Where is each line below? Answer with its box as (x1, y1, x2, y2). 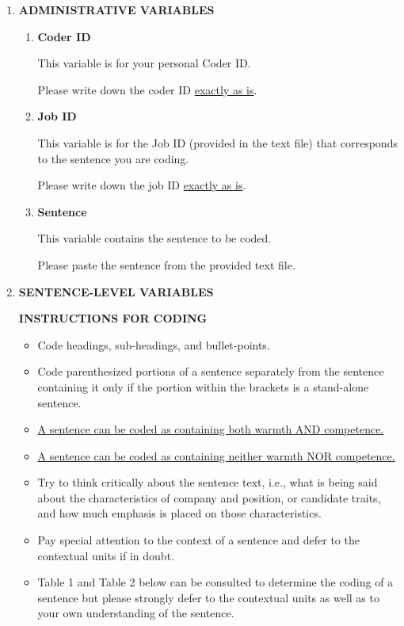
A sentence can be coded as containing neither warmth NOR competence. (37, 447, 395, 464)
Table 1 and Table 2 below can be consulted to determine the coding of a (37, 574, 394, 590)
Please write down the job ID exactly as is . (37, 177, 246, 193)
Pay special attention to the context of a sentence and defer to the (37, 532, 360, 548)
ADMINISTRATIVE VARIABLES (18, 2, 215, 17)
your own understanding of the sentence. (37, 605, 234, 621)
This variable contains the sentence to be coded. (37, 230, 272, 246)
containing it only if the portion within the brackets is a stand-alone (37, 378, 369, 395)
